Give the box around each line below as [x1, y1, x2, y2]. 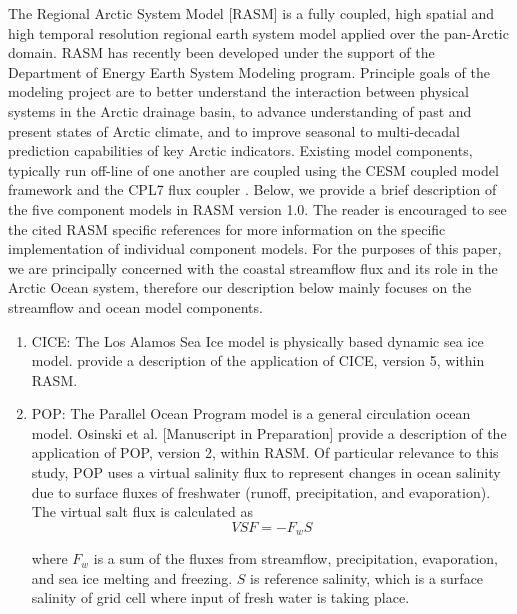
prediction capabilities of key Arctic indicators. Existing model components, [8, 140, 473, 161]
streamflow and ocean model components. [8, 296, 263, 317]
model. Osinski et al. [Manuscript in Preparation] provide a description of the [31, 422, 507, 443]
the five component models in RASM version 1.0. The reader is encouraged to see [8, 198, 507, 219]
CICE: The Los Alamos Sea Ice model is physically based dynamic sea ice [31, 330, 484, 351]
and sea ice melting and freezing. [31, 567, 233, 588]
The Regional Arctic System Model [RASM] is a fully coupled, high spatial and [8, 3, 495, 23]
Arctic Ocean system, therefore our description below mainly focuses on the [8, 277, 472, 298]
